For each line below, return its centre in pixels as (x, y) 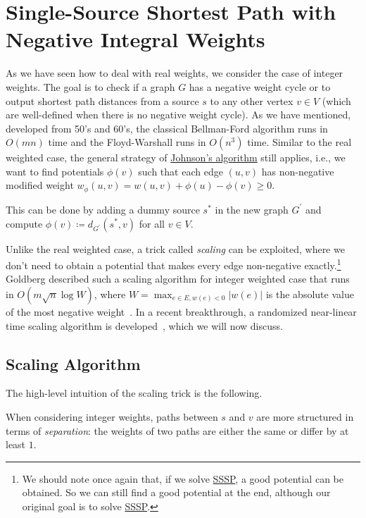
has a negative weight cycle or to (260, 86)
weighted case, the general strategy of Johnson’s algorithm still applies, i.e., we (176, 158)
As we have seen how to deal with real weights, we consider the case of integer (175, 73)
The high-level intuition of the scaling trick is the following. (134, 393)
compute (24, 223)
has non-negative (298, 171)
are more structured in (305, 416)
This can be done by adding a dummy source (103, 209)
